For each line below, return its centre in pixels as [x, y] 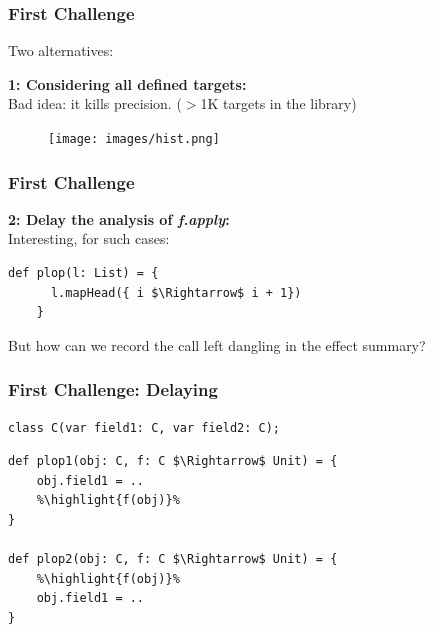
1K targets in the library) [278, 103]
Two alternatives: [61, 50]
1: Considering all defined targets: [127, 83]
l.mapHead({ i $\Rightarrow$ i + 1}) [176, 292]
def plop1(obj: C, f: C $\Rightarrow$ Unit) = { [173, 461]
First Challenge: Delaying [113, 389]
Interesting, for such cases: [89, 238]
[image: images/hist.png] [134, 139]
